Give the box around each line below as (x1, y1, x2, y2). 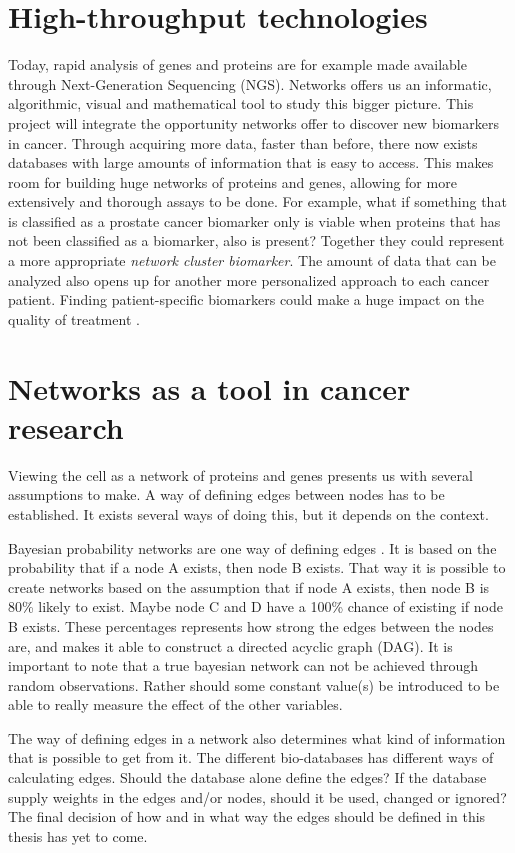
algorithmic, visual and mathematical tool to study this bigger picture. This (8, 93, 474, 114)
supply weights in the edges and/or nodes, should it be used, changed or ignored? (8, 786, 507, 807)
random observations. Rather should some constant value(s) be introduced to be (8, 674, 500, 695)
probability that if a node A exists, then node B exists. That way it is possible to (8, 557, 506, 578)
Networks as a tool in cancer (8, 367, 411, 408)
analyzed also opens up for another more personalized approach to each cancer (8, 269, 490, 290)
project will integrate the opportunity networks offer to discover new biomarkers (8, 112, 499, 133)
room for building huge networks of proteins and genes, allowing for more (8, 171, 457, 192)
